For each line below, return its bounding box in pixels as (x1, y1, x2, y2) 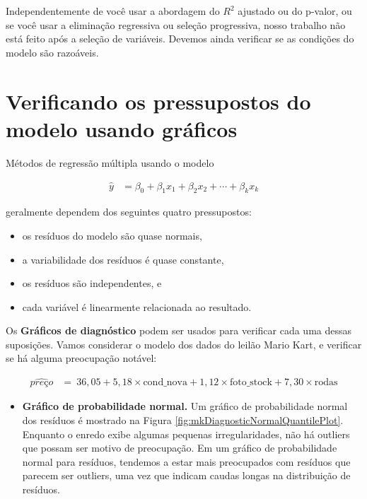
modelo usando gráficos (6, 114, 238, 143)
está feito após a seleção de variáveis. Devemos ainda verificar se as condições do (6, 31, 354, 46)
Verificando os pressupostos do (6, 86, 311, 115)
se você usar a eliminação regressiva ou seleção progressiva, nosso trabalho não (6, 17, 346, 32)
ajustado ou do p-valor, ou (238, 4, 352, 18)
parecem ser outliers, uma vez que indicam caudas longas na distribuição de (22, 468, 351, 483)
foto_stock (229, 377, 272, 388)
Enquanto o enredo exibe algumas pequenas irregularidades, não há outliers (22, 426, 350, 441)
